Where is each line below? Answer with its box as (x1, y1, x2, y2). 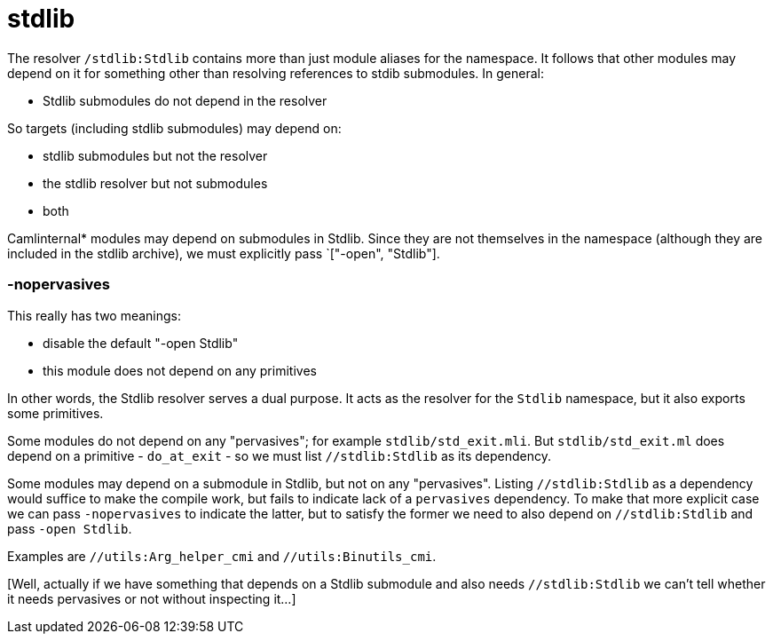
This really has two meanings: (7, 307, 182, 323)
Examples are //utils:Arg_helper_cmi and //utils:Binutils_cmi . (7, 548, 437, 564)
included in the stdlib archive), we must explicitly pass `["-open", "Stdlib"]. (7, 245, 440, 261)
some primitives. (7, 405, 104, 421)
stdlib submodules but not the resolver (43, 147, 268, 163)
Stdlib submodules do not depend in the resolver (43, 92, 327, 108)
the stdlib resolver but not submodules (43, 175, 268, 191)
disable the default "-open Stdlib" (43, 335, 239, 351)
